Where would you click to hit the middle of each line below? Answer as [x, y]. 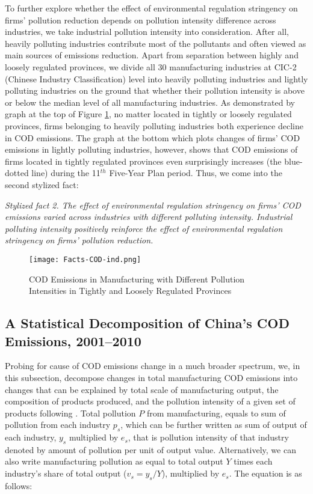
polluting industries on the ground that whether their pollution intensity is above [155, 90]
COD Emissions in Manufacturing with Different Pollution [137, 279]
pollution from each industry [58, 425]
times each [253, 461]
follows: [19, 485]
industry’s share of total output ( [66, 473]
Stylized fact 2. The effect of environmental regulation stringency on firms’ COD [153, 205]
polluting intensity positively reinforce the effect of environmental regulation [144, 228]
